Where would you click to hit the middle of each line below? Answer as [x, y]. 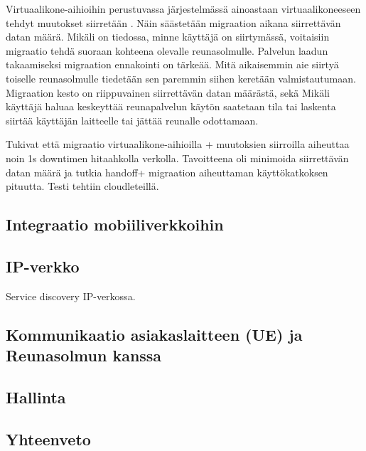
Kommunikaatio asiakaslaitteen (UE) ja [154, 334]
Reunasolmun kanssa [84, 355]
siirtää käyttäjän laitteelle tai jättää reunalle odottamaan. [132, 120]
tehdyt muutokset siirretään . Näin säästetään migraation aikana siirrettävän [173, 22]
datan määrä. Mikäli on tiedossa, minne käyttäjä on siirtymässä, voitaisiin [168, 37]
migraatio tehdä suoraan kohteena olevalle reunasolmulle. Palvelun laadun [167, 50]
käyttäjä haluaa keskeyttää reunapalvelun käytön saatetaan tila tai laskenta [171, 106]
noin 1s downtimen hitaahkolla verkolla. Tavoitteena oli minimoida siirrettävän [177, 158]
